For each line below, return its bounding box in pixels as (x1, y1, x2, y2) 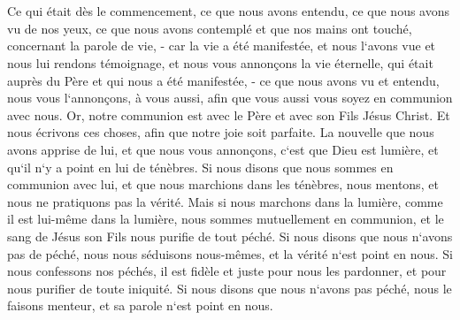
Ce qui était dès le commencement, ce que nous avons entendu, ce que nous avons (7, 2, 450, 20)
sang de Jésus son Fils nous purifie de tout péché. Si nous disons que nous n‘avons (7, 226, 453, 245)
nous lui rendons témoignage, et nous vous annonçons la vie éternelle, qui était (7, 53, 433, 72)
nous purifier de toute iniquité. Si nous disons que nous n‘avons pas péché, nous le (7, 278, 452, 297)
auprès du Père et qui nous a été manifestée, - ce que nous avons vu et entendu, (7, 71, 440, 89)
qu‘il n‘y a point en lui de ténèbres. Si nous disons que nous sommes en (7, 157, 394, 176)
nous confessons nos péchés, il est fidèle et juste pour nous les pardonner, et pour (7, 262, 447, 280)
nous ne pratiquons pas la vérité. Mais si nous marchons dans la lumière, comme (7, 192, 443, 210)
